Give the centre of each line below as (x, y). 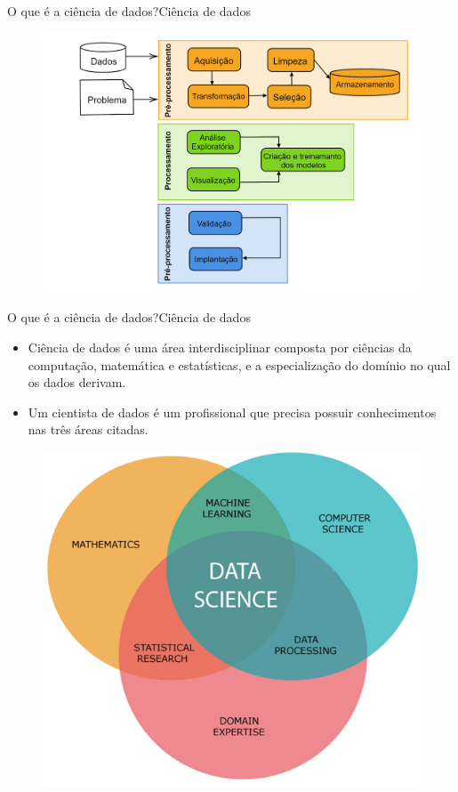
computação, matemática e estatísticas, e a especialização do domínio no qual (239, 364)
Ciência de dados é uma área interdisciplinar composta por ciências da (220, 347)
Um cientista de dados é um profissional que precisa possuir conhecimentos (232, 412)
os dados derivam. (77, 382)
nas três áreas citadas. (88, 429)
